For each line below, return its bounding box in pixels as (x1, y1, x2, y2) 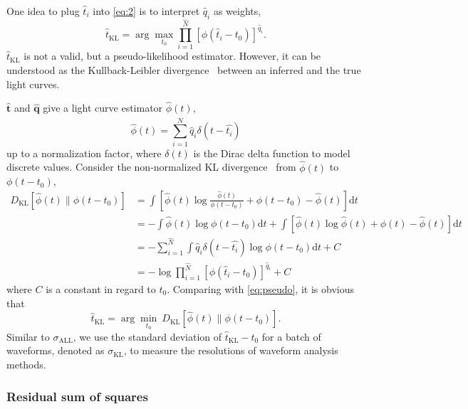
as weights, (213, 4, 261, 18)
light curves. (6, 76, 60, 91)
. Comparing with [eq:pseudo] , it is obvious (167, 282, 355, 297)
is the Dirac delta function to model (193, 145, 350, 160)
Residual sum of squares (6, 387, 148, 405)
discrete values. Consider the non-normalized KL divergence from (6, 159, 296, 174)
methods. (6, 357, 46, 372)
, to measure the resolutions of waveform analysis (123, 343, 338, 358)
